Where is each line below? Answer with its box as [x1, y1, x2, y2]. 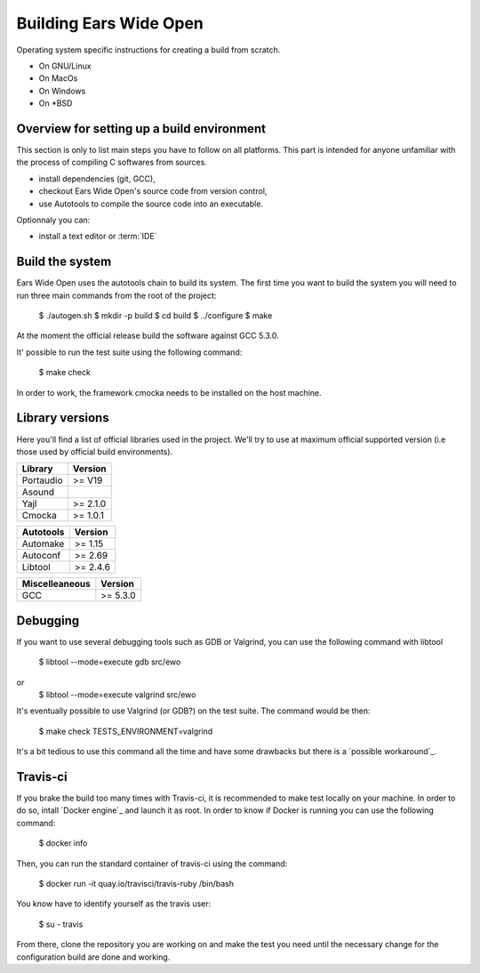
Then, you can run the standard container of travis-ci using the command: [16, 858, 288, 869]
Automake [21, 538, 65, 551]
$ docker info [38, 838, 88, 848]
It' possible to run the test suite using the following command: [16, 347, 243, 358]
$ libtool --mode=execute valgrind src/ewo [38, 689, 196, 700]
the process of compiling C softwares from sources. [16, 157, 208, 168]
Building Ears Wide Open [16, 13, 204, 33]
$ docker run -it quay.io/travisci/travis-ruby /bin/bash [38, 879, 235, 889]
